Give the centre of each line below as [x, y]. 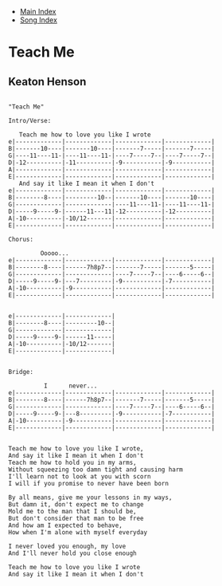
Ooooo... [55, 254]
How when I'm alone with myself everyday [78, 533]
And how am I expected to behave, [66, 525]
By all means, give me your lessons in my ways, [90, 498]
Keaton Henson [47, 82]
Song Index [39, 20]
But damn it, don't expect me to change [76, 505]
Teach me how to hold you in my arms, [72, 462]
